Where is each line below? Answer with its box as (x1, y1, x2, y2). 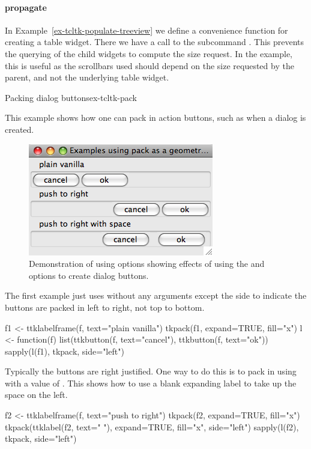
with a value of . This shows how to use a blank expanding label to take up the (5, 376, 297, 389)
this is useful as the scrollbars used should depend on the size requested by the (5, 59, 294, 72)
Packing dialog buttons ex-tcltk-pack (5, 91, 137, 103)
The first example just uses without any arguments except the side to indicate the (5, 289, 307, 302)
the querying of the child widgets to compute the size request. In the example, (5, 47, 292, 60)
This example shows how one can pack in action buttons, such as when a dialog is (5, 111, 306, 124)
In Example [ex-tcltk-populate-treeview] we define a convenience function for (5, 23, 288, 36)
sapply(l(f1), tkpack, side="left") (5, 344, 124, 357)
